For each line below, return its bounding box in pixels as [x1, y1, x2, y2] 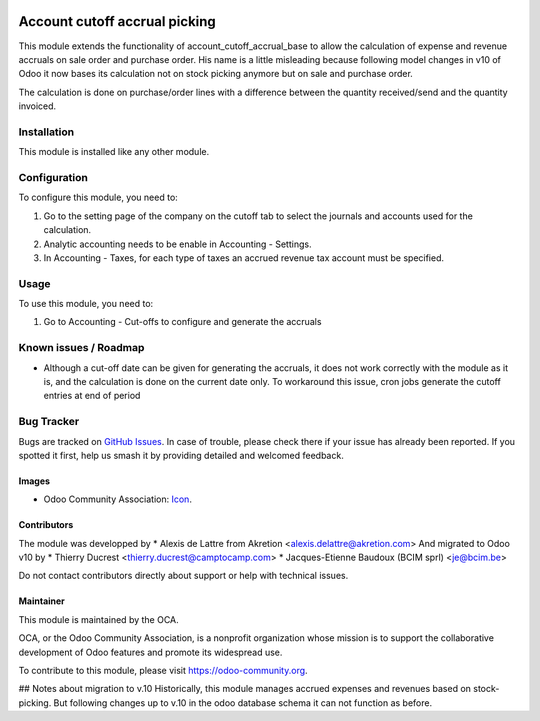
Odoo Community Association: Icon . [43, 493, 192, 505]
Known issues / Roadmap [18, 341, 145, 355]
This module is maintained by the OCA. [18, 613, 179, 625]
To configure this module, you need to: [18, 191, 179, 204]
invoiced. [18, 100, 57, 112]
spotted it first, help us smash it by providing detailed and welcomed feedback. [18, 449, 344, 461]
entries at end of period [43, 390, 141, 402]
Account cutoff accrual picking [18, 13, 217, 30]
